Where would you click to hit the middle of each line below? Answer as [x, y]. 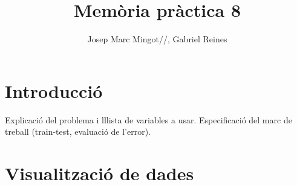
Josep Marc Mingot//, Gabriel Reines [157, 39]
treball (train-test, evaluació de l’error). [78, 131]
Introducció [54, 90]
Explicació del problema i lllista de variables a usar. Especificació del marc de [148, 119]
